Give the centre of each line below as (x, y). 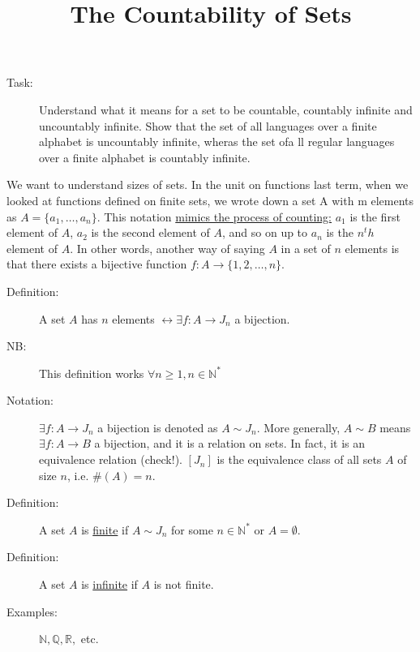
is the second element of (150, 232)
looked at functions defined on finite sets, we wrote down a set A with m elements (210, 200)
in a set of (306, 248)
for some (192, 529)
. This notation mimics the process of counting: (214, 216)
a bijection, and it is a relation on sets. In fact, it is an (230, 443)
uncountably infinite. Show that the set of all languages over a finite (208, 125)
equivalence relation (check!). (111, 459)
